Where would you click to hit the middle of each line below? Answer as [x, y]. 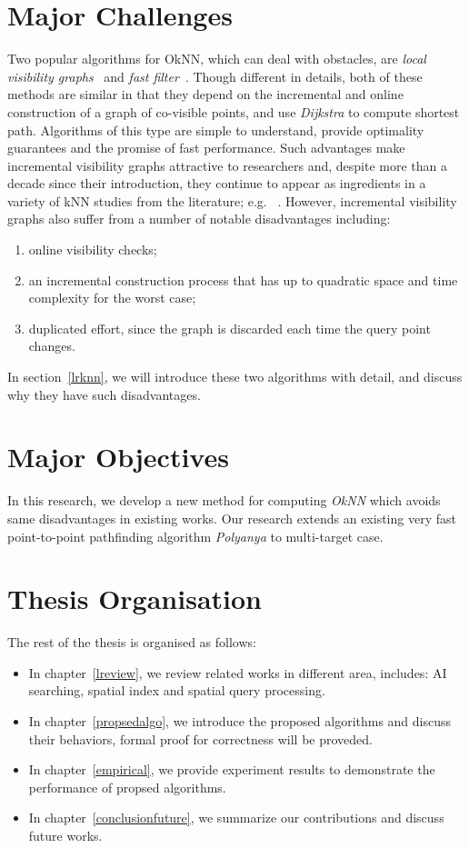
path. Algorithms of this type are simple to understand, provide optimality [216, 130]
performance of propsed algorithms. [127, 787]
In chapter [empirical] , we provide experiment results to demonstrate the [232, 769]
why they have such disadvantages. [104, 394]
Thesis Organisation [135, 599]
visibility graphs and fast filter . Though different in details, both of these [215, 76]
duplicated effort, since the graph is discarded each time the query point [230, 328]
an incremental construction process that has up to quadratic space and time [243, 279]
